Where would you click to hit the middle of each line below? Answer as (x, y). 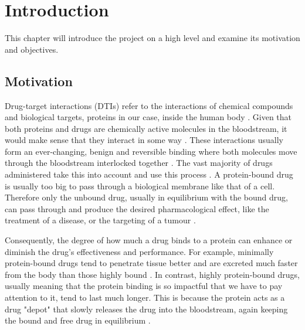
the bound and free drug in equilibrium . (78, 320)
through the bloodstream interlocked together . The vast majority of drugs (139, 163)
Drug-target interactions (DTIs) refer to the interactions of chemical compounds (149, 105)
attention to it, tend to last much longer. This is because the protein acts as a (145, 297)
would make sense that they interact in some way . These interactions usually (144, 140)
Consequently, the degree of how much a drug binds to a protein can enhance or (149, 240)
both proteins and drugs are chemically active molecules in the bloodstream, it (146, 128)
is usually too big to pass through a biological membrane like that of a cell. (140, 186)
